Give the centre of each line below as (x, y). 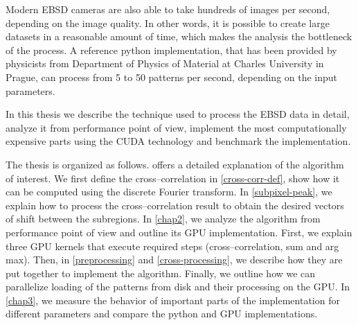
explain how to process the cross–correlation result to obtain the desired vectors (175, 205)
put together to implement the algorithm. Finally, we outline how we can (161, 273)
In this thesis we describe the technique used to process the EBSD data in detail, (178, 114)
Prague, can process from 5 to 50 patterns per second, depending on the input (172, 77)
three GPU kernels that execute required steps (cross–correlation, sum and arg (172, 246)
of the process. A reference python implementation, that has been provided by (171, 50)
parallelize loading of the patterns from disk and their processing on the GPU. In (178, 287)
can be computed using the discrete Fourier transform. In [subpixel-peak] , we (169, 192)
